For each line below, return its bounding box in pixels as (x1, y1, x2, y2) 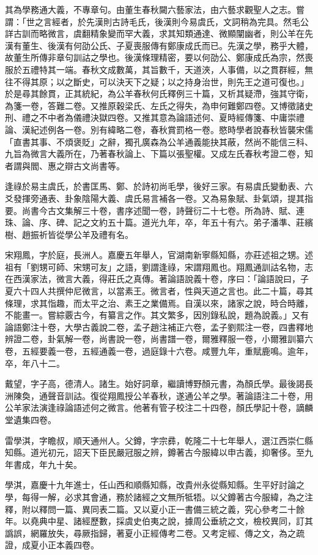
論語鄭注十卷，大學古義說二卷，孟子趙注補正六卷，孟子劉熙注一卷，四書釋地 (5, 320, 313, 333)
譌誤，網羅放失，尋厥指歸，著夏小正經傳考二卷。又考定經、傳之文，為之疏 (5, 526, 305, 539)
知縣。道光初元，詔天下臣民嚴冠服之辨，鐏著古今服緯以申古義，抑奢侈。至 (5, 446, 305, 459)
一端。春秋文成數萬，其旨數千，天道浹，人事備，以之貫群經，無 (56, 63, 313, 75)
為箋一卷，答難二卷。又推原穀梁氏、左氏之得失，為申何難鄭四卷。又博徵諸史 (5, 99, 313, 112)
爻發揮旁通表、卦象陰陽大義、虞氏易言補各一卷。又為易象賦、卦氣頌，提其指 (5, 191, 313, 204)
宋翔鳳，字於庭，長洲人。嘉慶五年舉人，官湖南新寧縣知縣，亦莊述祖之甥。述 (5, 248, 313, 261)
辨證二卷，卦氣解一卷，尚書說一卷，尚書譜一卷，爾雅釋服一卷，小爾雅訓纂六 (5, 332, 313, 345)
